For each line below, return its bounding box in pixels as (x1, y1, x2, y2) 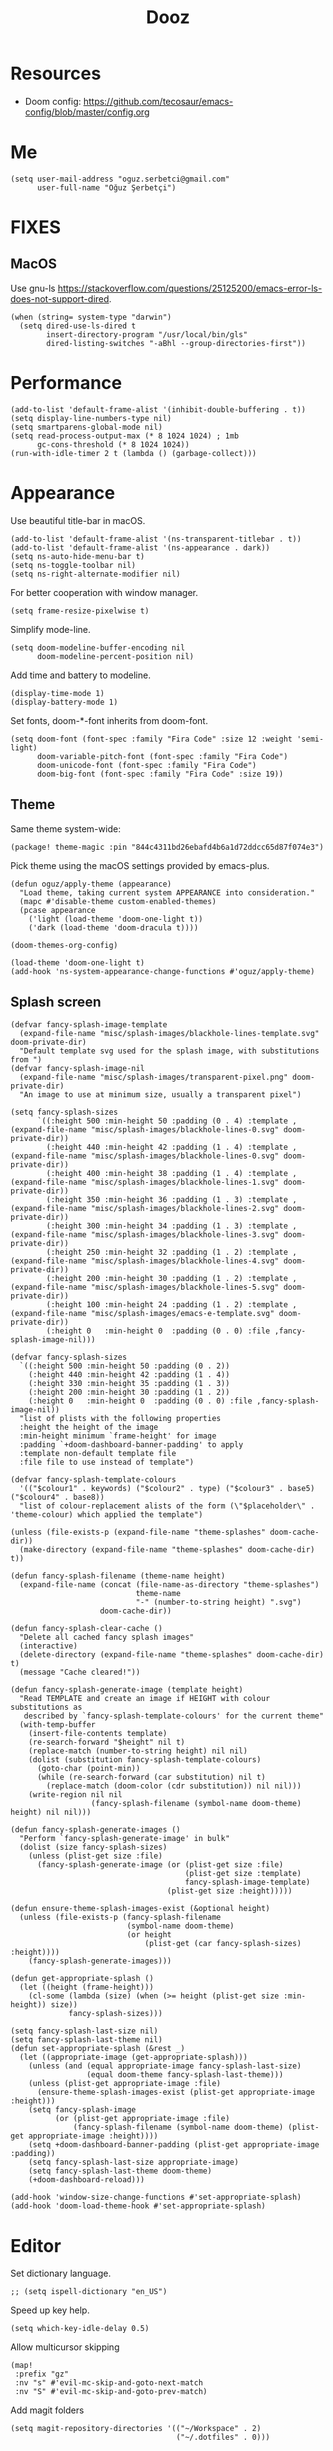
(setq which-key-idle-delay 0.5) (10, 2324, 150, 2334)
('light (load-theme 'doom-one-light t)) (28, 914, 203, 924)
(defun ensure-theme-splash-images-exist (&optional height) (10, 1904, 271, 1914)
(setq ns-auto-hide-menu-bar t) (10, 551, 145, 561)
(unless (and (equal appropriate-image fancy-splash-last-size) (28, 2061, 302, 2071)
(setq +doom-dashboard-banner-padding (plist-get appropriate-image (28, 2140, 320, 2150)
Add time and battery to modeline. (10, 669, 152, 681)
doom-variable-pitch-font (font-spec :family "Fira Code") (36, 751, 288, 761)
